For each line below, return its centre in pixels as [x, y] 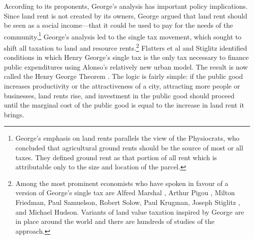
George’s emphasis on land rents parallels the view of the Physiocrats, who [127, 138]
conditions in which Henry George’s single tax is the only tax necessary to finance [127, 57]
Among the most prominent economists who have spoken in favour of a [122, 183]
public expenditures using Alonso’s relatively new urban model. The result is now [126, 66]
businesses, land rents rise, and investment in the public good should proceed [119, 95]
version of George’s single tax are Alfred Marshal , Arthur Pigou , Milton [125, 193]
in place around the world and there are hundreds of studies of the [115, 221]
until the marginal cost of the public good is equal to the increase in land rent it [124, 105]
